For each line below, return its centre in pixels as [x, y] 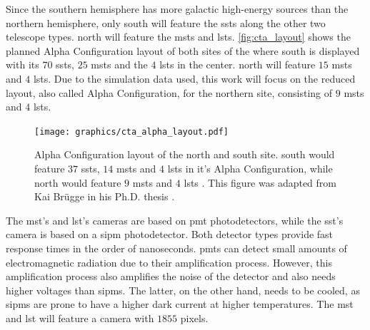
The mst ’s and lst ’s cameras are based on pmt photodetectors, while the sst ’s [175, 220]
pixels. [194, 318]
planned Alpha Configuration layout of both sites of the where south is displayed [183, 50]
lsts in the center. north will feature [237, 65]
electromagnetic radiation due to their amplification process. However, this [169, 262]
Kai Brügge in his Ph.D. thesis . [105, 196]
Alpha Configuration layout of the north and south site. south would [185, 154]
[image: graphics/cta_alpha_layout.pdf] [132, 132]
